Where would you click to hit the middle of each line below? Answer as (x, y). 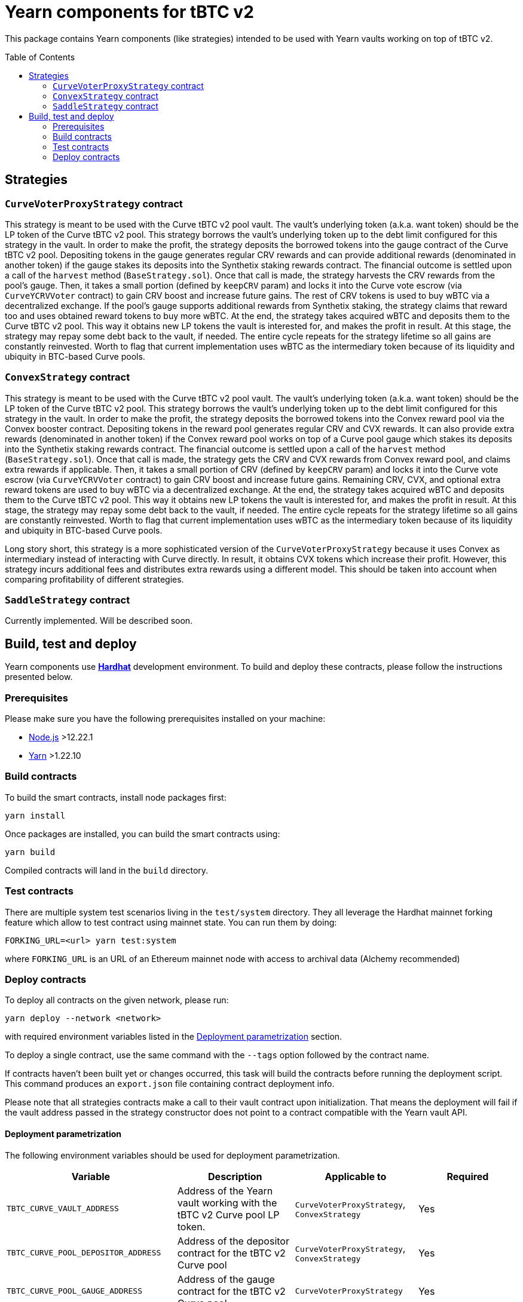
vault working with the (227, 1203)
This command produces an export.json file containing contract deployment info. (170, 1084)
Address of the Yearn (225, 1191)
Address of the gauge (226, 1279)
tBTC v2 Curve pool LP (228, 1214)
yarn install (35, 815)
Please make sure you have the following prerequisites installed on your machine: (165, 719)
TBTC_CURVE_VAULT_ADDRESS (63, 1209)
